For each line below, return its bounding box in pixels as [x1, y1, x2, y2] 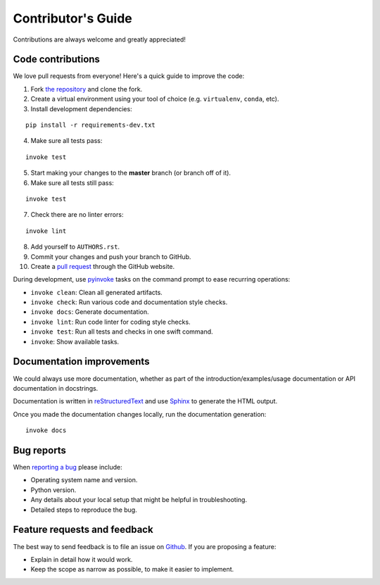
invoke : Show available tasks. [30, 337, 120, 346]
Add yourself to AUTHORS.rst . [30, 243, 120, 251]
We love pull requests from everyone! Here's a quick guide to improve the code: [13, 72, 245, 80]
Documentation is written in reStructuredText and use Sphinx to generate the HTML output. [13, 397, 278, 405]
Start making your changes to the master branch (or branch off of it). [30, 169, 232, 177]
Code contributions [13, 54, 100, 65]
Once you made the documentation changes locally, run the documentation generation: [13, 410, 267, 418]
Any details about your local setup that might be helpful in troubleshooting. [30, 496, 248, 504]
